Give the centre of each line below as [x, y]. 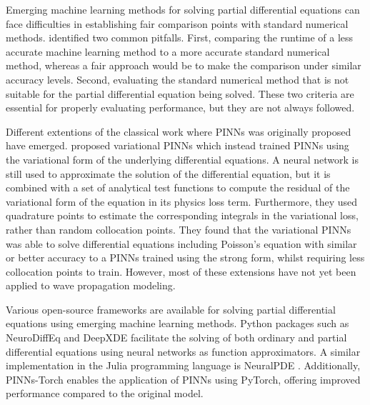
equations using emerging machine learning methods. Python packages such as [177, 323]
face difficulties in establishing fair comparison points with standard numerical [177, 23]
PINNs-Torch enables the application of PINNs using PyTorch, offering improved [183, 379]
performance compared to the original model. [105, 393]
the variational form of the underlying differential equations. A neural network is [182, 159]
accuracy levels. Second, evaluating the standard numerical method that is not [177, 79]
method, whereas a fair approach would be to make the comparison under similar [184, 65]
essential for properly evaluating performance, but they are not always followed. [180, 107]
